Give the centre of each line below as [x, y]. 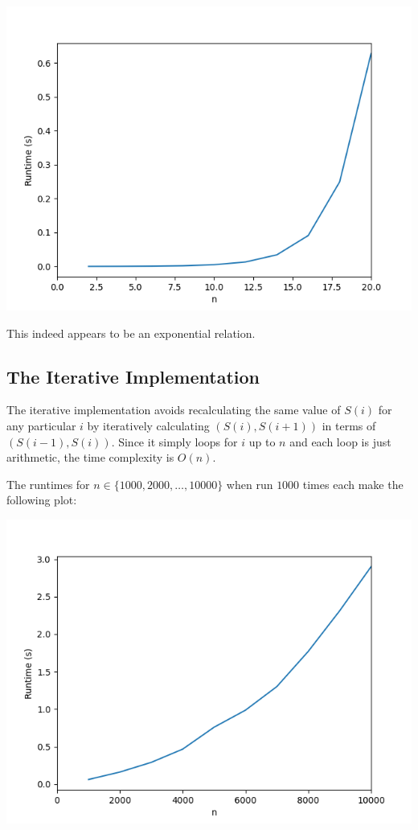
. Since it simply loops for [174, 441]
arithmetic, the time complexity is [90, 457]
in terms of [349, 425]
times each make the [353, 484]
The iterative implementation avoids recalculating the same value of [174, 410]
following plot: [42, 500]
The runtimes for [48, 484]
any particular [41, 425]
